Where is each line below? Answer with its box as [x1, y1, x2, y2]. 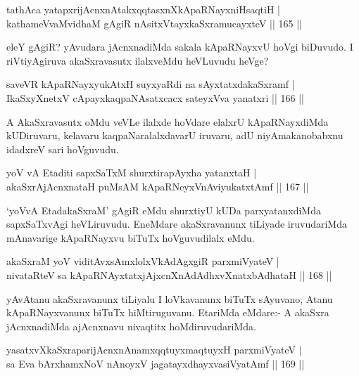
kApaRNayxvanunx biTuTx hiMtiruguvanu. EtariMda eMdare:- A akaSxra [6, 305, 329, 320]
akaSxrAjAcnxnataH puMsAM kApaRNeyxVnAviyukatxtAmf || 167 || [6, 179, 309, 193]
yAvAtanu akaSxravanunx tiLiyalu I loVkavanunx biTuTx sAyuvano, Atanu [6, 291, 333, 306]
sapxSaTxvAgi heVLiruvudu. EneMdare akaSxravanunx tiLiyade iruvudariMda [6, 216, 347, 231]
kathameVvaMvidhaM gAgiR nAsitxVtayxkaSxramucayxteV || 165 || [6, 15, 302, 30]
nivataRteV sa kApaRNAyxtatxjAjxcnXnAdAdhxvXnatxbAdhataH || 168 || [6, 267, 332, 282]
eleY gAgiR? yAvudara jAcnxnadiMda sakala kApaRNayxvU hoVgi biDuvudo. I [6, 39, 353, 54]
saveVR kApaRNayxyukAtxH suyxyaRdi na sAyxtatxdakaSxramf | [6, 77, 295, 91]
